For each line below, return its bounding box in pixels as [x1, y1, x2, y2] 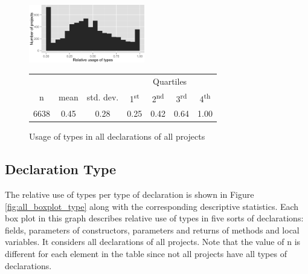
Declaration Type [5, 160, 117, 178]
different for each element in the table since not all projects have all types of [5, 247, 287, 259]
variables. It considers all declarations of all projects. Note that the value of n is [5, 235, 301, 248]
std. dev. [86, 91, 119, 103]
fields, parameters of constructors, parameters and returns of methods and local [5, 223, 300, 236]
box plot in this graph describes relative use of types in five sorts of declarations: [5, 212, 304, 224]
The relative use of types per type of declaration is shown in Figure [5, 188, 254, 200]
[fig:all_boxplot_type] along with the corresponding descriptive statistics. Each [5, 200, 299, 212]
